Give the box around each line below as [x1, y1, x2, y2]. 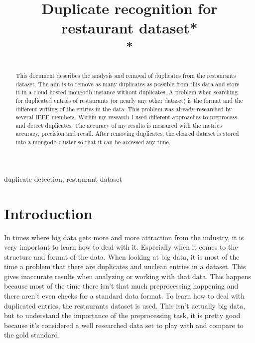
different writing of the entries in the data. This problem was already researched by [15, 104, 232, 113]
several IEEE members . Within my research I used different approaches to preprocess [15, 113, 237, 121]
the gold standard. [4, 330, 60, 340]
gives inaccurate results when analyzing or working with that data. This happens [4, 271, 252, 281]
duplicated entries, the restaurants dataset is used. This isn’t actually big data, [4, 300, 246, 311]
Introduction [4, 203, 93, 223]
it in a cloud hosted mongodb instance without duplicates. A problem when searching [15, 88, 238, 96]
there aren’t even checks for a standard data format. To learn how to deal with [4, 291, 245, 301]
